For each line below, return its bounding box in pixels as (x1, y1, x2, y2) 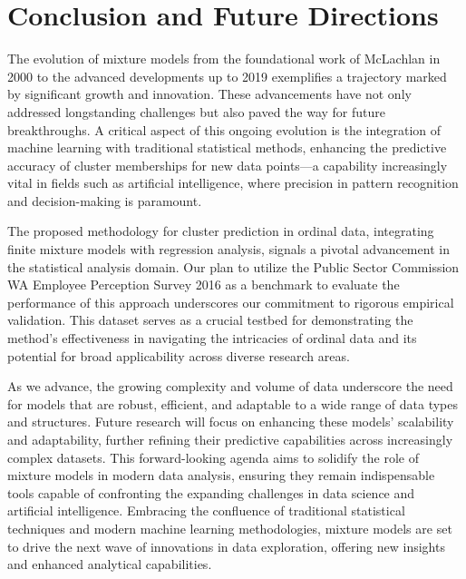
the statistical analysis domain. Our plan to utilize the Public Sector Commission (7, 257, 460, 276)
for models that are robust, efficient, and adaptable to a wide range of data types (7, 394, 458, 413)
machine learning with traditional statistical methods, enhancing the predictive (7, 138, 447, 157)
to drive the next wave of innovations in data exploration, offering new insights (7, 536, 445, 555)
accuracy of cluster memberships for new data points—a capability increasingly (7, 155, 448, 174)
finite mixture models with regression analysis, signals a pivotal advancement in (7, 240, 450, 259)
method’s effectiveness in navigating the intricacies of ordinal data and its (7, 329, 417, 348)
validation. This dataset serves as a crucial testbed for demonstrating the (7, 310, 413, 329)
